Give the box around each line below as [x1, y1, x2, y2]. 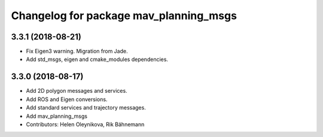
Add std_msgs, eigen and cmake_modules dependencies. [26, 56, 169, 63]
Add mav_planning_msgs [26, 112, 88, 120]
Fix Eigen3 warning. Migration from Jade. [26, 48, 128, 55]
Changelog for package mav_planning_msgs [11, 9, 237, 22]
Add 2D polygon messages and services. [26, 87, 128, 95]
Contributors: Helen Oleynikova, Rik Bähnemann [26, 120, 145, 128]
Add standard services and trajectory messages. [26, 104, 146, 111]
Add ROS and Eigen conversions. [26, 96, 108, 103]
